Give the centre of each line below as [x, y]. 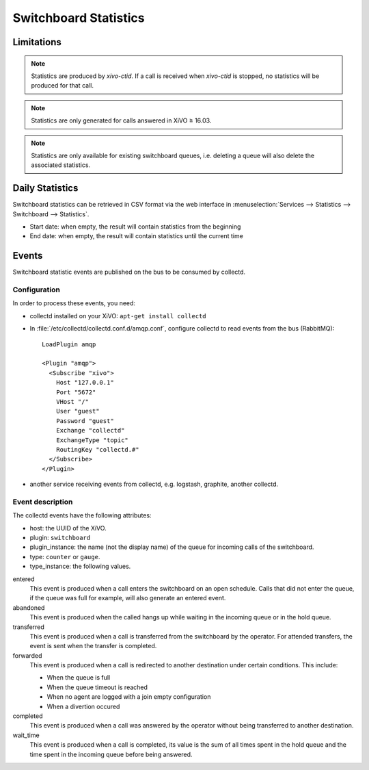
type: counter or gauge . [65, 556]
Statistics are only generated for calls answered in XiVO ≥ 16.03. [121, 120]
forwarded [27, 655]
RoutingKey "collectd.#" [97, 449]
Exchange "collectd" [90, 431]
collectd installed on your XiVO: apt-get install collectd [118, 316]
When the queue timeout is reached [97, 687]
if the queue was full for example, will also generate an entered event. [128, 598]
